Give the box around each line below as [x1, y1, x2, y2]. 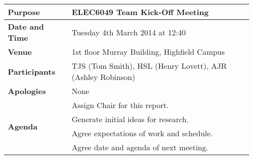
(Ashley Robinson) [72, 71, 135, 82]
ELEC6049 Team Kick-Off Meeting [72, 6, 209, 17]
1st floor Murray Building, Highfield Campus [72, 46, 225, 57]
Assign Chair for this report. [72, 99, 169, 111]
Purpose [8, 6, 40, 17]
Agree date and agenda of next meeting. [72, 142, 208, 153]
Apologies [8, 85, 46, 96]
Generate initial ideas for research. [72, 113, 189, 125]
